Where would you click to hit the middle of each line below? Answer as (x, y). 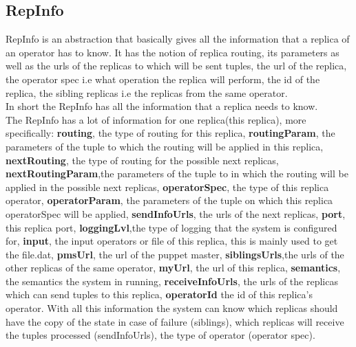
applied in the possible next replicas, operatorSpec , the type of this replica (167, 187)
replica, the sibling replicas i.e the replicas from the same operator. (147, 92)
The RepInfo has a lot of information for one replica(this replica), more (156, 119)
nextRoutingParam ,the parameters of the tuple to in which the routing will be (177, 173)
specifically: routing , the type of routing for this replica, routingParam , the (170, 133)
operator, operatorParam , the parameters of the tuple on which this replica (169, 200)
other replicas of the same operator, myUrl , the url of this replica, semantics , (173, 268)
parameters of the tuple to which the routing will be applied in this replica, (165, 146)
